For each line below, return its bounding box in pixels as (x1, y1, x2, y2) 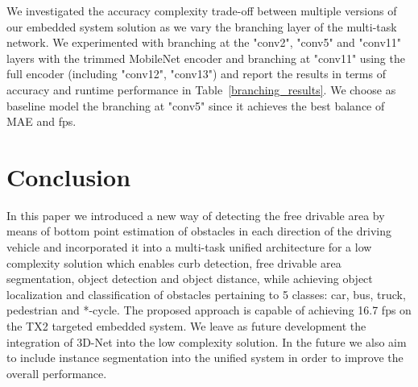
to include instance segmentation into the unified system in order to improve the (6, 349, 404, 366)
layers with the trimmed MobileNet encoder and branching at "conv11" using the (6, 49, 405, 66)
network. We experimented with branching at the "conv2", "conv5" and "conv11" (6, 34, 402, 51)
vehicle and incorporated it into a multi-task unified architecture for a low (6, 239, 372, 256)
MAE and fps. (6, 113, 77, 130)
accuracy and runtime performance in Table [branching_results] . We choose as (6, 81, 396, 98)
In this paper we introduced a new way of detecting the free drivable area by (6, 206, 385, 223)
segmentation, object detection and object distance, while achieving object (6, 270, 373, 287)
